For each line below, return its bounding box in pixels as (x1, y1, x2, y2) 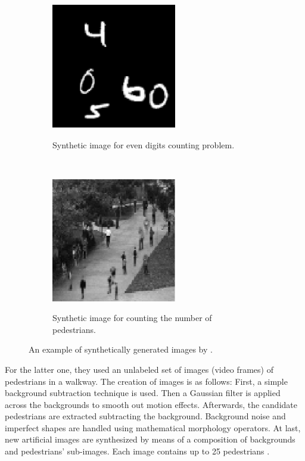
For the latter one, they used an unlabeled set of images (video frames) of (5, 363, 273, 375)
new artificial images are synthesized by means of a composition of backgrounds (5, 433, 295, 446)
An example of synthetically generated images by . (29, 343, 213, 356)
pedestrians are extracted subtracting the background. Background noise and (5, 410, 286, 422)
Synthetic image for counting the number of (52, 312, 212, 324)
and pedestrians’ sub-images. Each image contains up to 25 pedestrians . (5, 445, 270, 457)
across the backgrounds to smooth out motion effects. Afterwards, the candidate (5, 398, 297, 410)
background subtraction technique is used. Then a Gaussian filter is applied (5, 387, 281, 399)
